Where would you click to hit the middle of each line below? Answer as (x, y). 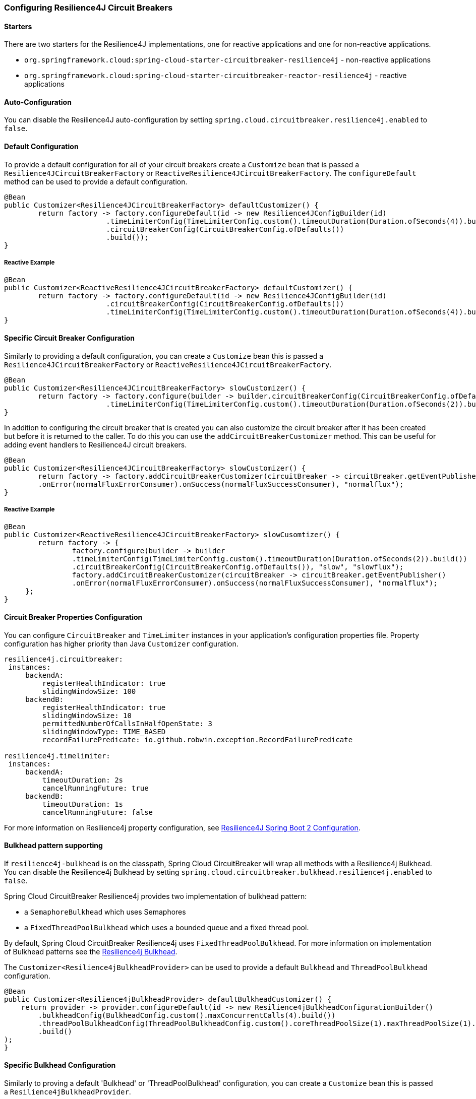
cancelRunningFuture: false (98, 812)
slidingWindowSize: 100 (89, 691)
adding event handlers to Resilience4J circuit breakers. (96, 444)
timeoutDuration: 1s (83, 804)
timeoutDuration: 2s (83, 780)
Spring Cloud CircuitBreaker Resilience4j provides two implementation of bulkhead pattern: (156, 896)
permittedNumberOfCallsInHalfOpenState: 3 (127, 723)
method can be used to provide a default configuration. (96, 181)
